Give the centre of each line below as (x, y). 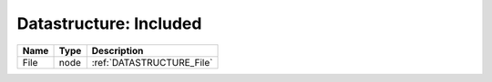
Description (118, 50)
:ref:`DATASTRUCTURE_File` (152, 62)
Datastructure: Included (109, 23)
